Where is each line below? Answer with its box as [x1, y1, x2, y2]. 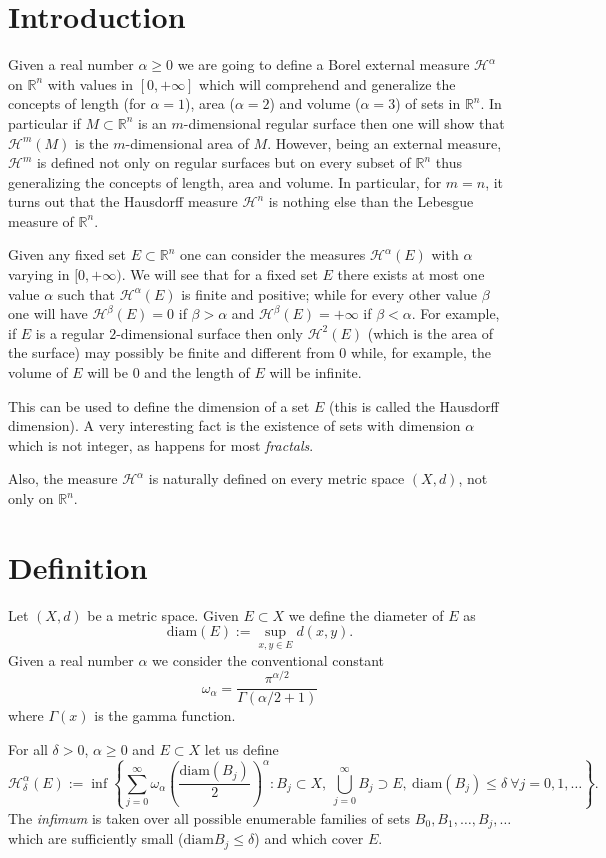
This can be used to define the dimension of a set [8, 395, 310, 416]
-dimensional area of [125, 132, 249, 153]
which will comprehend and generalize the [199, 73, 456, 94]
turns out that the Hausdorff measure [8, 191, 238, 212]
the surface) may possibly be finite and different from [8, 342, 335, 363]
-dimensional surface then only [116, 322, 303, 343]
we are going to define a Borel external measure [177, 54, 470, 75]
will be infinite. [269, 362, 362, 383]
